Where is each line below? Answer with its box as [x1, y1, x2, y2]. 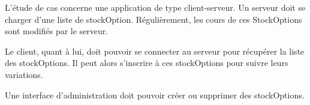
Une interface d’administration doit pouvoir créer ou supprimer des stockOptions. [5, 88, 305, 101]
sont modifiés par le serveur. [5, 25, 109, 37]
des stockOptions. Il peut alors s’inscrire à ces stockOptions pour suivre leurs [5, 56, 288, 69]
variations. [5, 68, 43, 80]
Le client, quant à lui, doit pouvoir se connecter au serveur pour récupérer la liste [5, 44, 305, 57]
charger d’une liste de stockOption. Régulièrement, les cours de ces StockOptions [5, 13, 302, 25]
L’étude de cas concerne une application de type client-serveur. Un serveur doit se [5, 1, 306, 13]
